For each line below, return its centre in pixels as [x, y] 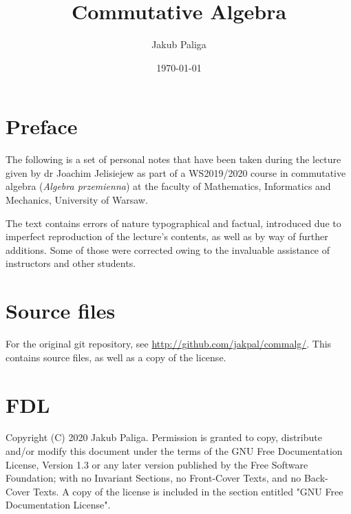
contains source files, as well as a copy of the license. [116, 357]
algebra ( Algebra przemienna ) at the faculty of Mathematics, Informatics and [168, 186]
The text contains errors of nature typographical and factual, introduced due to [173, 223]
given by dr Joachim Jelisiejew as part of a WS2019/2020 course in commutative [176, 172]
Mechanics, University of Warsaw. [77, 200]
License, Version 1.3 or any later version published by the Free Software [157, 464]
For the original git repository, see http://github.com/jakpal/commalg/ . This [169, 344]
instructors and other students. [71, 263]
